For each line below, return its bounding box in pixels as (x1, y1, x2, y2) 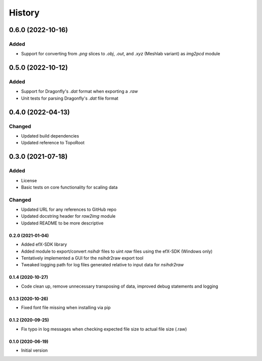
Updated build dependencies (21, 133, 80, 139)
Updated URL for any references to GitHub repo (21, 206, 116, 212)
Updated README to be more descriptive (21, 220, 104, 226)
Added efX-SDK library (21, 241, 67, 247)
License (21, 177, 37, 183)
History (9, 7, 40, 18)
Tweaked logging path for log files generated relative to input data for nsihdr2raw (21, 262, 184, 268)
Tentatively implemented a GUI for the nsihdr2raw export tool (21, 255, 144, 261)
